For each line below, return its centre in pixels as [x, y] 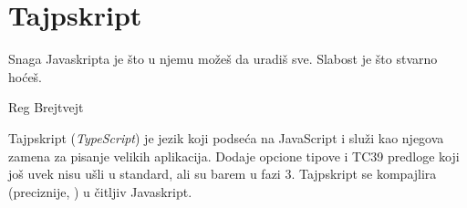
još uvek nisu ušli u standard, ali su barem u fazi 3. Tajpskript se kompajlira [223, 174]
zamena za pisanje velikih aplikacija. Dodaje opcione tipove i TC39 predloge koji [234, 156]
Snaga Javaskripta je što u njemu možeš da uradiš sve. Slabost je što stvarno [223, 59]
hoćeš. [26, 76]
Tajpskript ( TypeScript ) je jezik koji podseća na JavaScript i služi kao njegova [226, 137]
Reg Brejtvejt [46, 107]
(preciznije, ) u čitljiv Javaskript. [100, 191]
